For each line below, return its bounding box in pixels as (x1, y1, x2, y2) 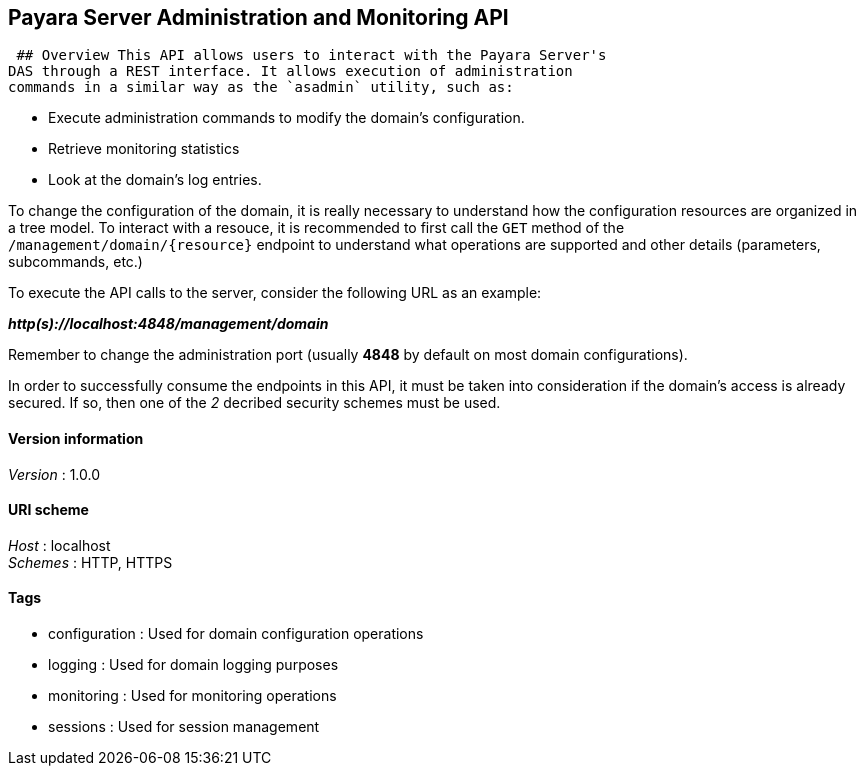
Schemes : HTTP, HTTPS (8, 553, 173, 571)
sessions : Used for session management (48, 718, 320, 736)
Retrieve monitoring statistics (48, 140, 240, 158)
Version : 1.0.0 (8, 465, 101, 483)
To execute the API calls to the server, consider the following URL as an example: (8, 284, 542, 302)
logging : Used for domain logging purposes (48, 656, 339, 674)
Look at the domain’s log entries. (48, 171, 262, 189)
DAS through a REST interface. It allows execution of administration (8, 63, 573, 80)
